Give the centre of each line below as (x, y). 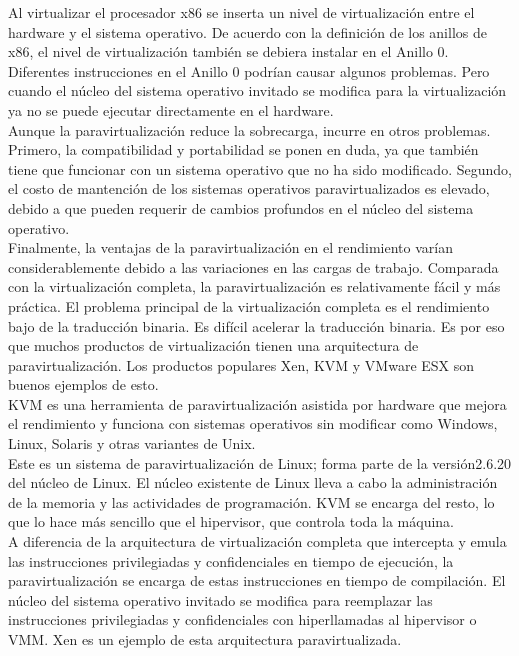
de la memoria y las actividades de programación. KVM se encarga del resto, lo (251, 501)
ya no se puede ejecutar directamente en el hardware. (171, 109)
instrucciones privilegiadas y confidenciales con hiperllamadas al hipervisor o (242, 619)
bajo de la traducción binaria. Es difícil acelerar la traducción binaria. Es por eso (256, 325)
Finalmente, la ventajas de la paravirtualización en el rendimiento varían (230, 247)
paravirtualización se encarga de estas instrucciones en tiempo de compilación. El (257, 580)
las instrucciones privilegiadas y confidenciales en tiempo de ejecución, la (231, 560)
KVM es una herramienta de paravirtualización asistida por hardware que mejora (257, 403)
